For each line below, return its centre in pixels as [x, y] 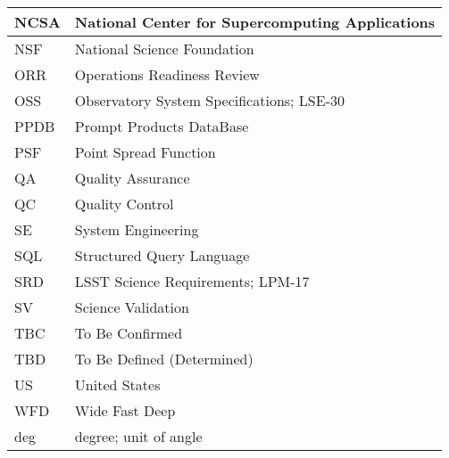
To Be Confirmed [129, 333]
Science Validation [132, 307]
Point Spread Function [145, 152]
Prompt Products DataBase [162, 126]
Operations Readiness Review [167, 74]
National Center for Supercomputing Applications [255, 22]
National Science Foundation [164, 49]
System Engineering [137, 229]
